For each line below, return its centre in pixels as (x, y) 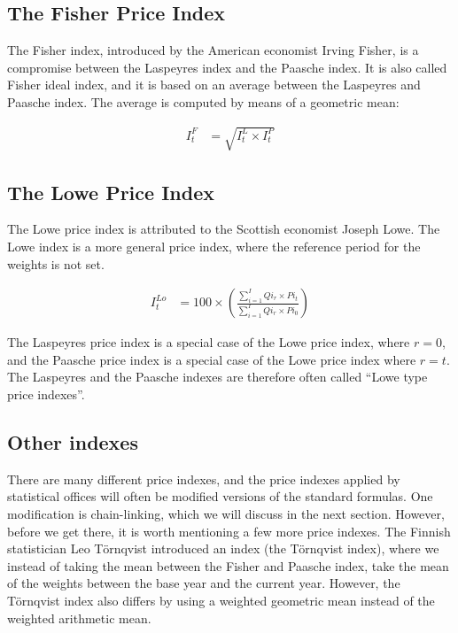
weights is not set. (56, 263)
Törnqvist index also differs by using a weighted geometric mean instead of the (221, 600)
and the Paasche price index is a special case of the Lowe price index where (212, 359)
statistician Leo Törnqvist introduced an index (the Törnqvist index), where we (223, 548)
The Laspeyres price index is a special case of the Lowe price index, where (209, 342)
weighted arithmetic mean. (79, 618)
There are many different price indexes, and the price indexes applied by (204, 479)
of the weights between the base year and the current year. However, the (204, 583)
